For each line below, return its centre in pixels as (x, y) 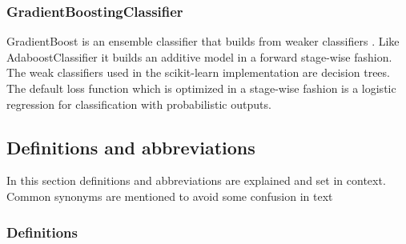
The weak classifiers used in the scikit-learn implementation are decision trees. (198, 72)
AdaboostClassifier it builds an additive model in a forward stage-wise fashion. (199, 56)
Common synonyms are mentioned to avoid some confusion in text (170, 196)
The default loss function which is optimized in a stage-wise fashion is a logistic (201, 88)
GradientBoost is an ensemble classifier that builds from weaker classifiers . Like (203, 41)
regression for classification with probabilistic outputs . (139, 104)
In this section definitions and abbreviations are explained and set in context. (196, 180)
